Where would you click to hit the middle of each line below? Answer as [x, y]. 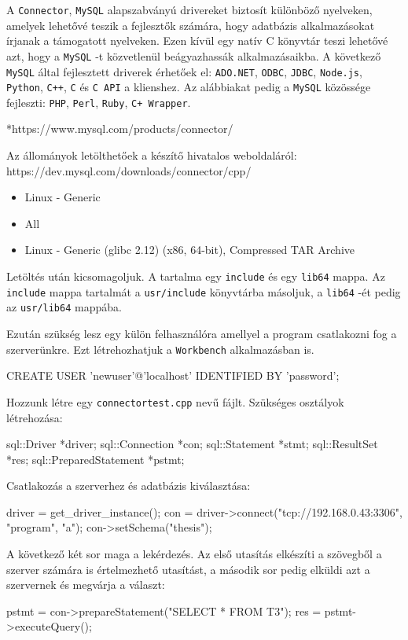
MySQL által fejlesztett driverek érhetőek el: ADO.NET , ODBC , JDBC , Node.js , [184, 71]
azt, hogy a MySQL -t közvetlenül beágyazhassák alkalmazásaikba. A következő [194, 55]
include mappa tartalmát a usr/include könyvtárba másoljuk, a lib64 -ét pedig [204, 291]
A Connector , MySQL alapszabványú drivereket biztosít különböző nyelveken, [189, 9]
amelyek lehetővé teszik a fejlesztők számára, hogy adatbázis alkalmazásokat [191, 25]
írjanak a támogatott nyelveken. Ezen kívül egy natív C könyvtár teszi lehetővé [197, 40]
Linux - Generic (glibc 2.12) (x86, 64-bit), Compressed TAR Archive [189, 250]
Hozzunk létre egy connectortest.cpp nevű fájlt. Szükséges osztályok [175, 401]
